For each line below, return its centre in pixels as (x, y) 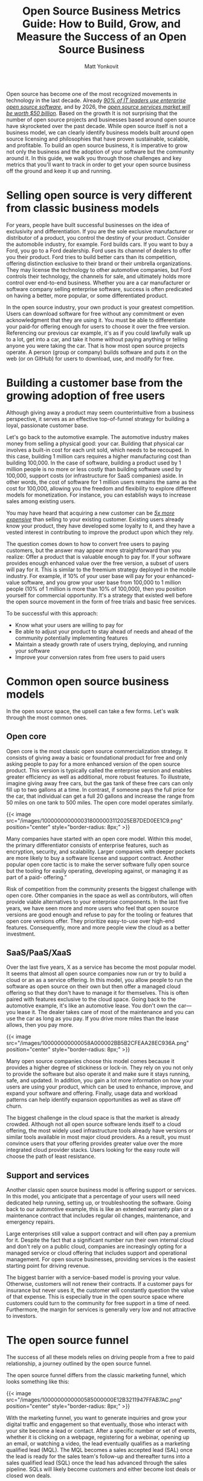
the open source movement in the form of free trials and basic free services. (101, 602)
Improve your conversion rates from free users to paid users (90, 657)
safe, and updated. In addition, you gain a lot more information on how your (100, 1081)
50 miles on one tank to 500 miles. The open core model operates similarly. (100, 802)
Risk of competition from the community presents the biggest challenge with (101, 888)
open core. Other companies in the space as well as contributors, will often (100, 895)
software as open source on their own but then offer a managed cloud (94, 986)
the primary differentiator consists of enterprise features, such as (88, 845)
